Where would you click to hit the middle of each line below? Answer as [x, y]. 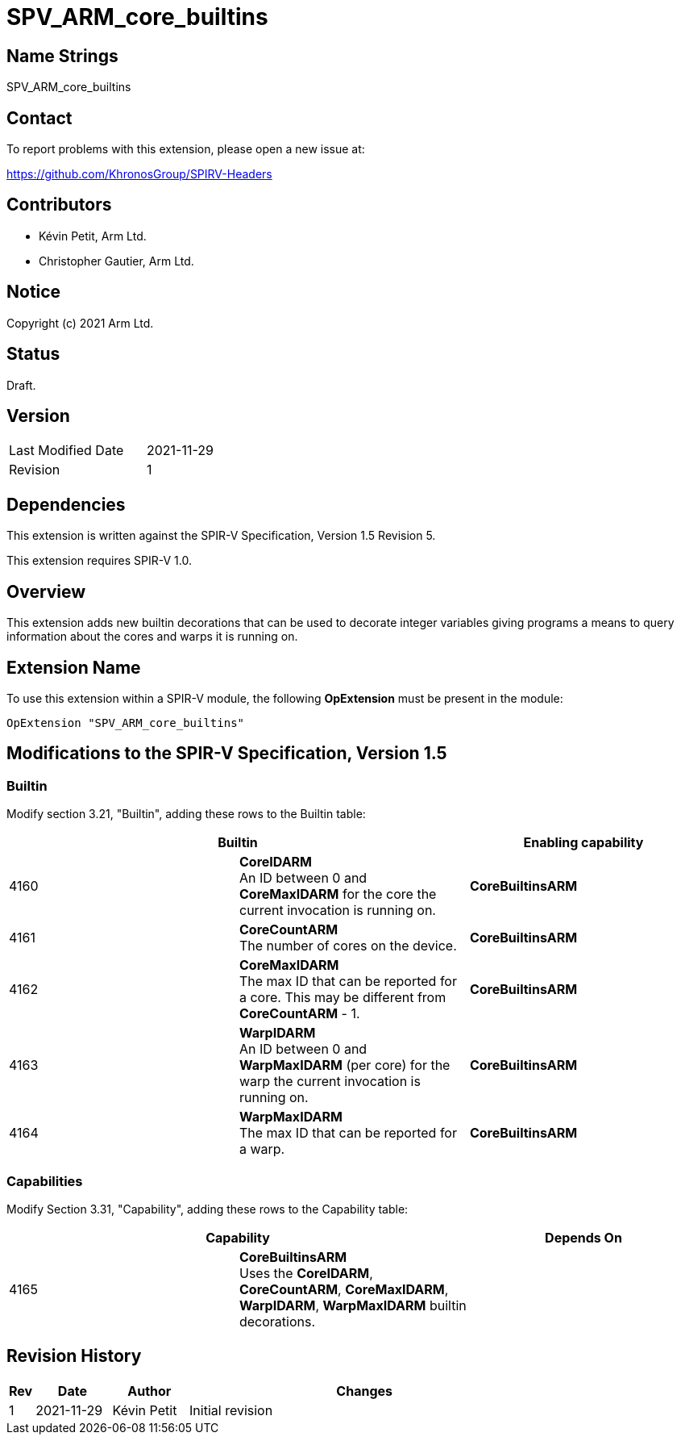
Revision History [74, 1356]
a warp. [262, 1149]
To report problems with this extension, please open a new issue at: [186, 149]
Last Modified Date [66, 451]
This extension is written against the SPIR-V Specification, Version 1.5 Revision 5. [221, 536]
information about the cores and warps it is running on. [152, 637]
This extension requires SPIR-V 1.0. [99, 561]
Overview [46, 591]
